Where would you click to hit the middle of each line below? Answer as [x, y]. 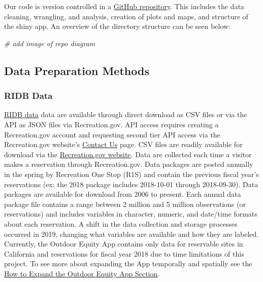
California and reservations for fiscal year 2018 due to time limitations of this [124, 253]
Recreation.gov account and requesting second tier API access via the [112, 134]
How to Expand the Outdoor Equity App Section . [82, 273]
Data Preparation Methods [77, 70]
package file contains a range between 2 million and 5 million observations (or [125, 204]
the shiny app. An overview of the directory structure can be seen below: [118, 26]
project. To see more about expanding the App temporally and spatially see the [128, 263]
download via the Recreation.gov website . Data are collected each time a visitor [128, 154]
